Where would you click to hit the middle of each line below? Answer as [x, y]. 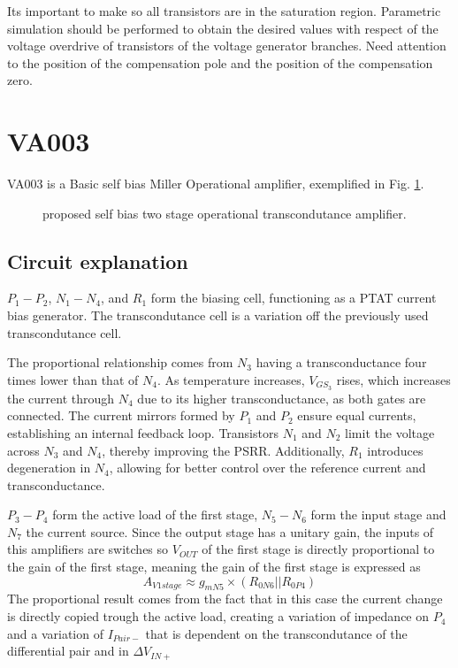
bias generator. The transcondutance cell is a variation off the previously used [218, 315]
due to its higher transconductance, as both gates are [282, 398]
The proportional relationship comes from [120, 362]
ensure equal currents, [357, 415]
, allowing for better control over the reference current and [267, 468]
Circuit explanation [98, 261]
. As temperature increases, [231, 379]
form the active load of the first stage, [155, 514]
